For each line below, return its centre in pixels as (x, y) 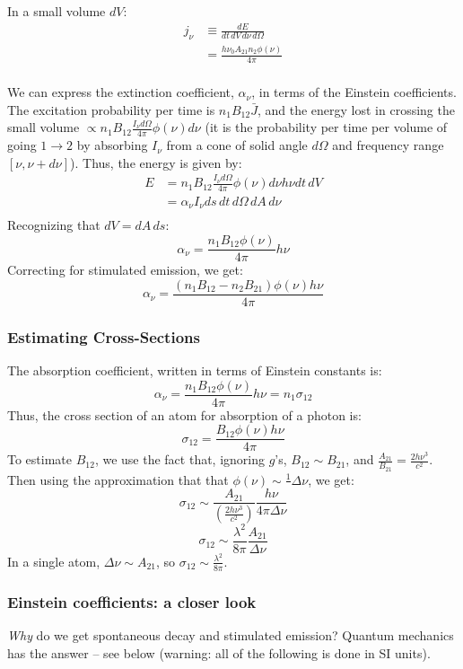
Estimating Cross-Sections (104, 336)
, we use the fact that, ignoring (180, 459)
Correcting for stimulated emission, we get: (125, 270)
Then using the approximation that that (118, 479)
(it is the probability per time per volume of (326, 127)
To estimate (40, 459)
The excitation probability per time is (111, 109)
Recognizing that (54, 225)
